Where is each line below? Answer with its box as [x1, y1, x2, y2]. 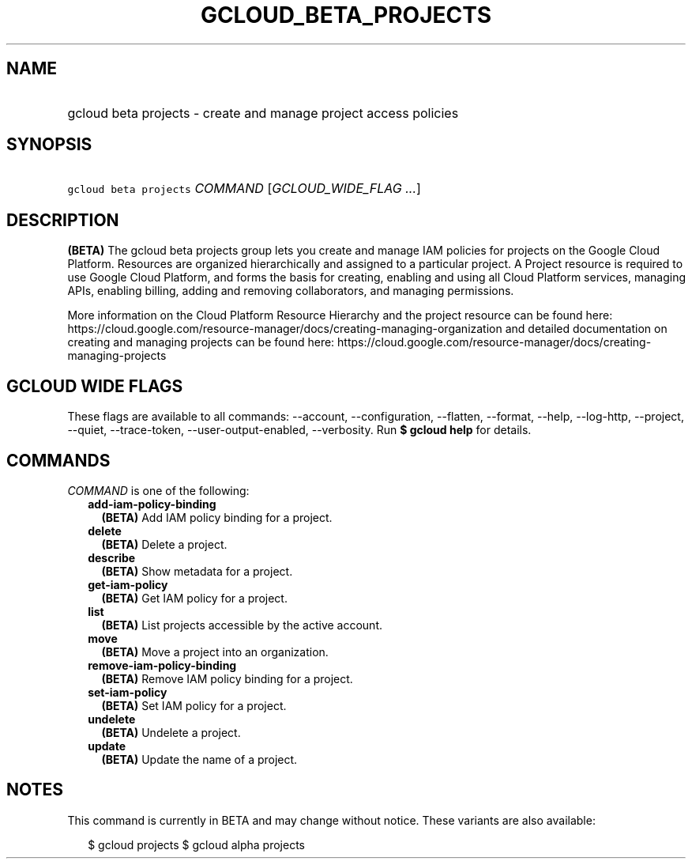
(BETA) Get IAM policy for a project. [101, 591, 288, 605]
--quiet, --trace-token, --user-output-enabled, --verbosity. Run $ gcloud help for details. [67, 423, 532, 437]
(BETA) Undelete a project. [101, 725, 241, 739]
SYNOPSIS [6, 134, 92, 155]
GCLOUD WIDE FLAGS [6, 376, 183, 396]
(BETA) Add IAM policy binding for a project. [101, 510, 333, 524]
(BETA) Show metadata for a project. [101, 564, 293, 578]
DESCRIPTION [6, 210, 119, 230]
